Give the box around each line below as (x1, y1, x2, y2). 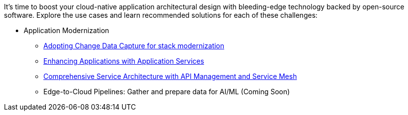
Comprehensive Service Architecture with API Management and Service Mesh (43, 72, 297, 80)
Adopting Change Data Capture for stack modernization (43, 41, 225, 50)
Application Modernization (24, 26, 109, 35)
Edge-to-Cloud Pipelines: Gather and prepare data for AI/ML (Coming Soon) (43, 87, 290, 96)
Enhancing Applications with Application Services (43, 57, 204, 65)
